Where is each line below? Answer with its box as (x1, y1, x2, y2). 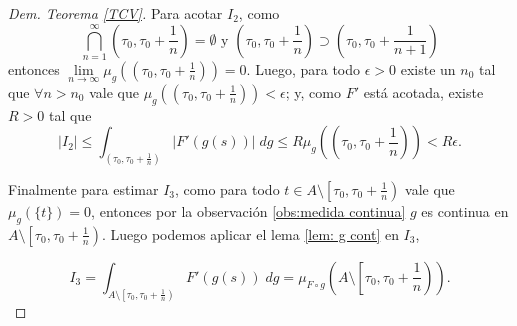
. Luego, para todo (246, 58, 361, 79)
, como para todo (174, 178, 280, 199)
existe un (400, 58, 456, 79)
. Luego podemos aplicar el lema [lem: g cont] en (101, 223, 399, 244)
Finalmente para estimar (8, 178, 159, 199)
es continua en (421, 200, 509, 221)
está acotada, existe (363, 81, 484, 102)
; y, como (285, 81, 341, 102)
